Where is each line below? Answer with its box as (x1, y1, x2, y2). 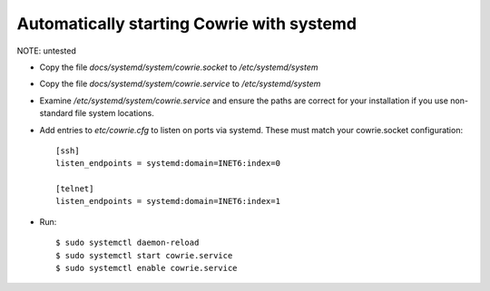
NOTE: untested (16, 45, 76, 56)
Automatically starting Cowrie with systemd (16, 14, 358, 34)
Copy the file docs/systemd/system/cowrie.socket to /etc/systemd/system (39, 62, 318, 73)
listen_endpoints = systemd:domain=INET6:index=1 (55, 196, 281, 207)
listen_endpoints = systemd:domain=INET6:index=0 (55, 159, 281, 169)
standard (39, 108, 73, 119)
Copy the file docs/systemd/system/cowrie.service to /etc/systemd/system (39, 78, 321, 90)
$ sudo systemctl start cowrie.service (55, 250, 233, 260)
